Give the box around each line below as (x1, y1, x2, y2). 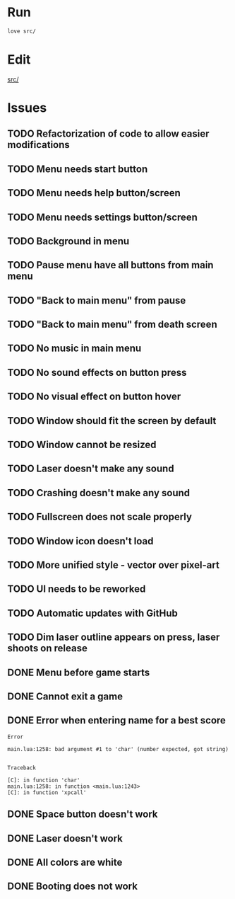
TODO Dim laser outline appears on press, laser (7, 631, 220, 643)
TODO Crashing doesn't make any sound (7, 486, 191, 499)
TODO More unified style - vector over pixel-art (7, 559, 220, 571)
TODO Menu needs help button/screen (7, 187, 181, 199)
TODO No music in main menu (7, 343, 142, 355)
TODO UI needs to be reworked (7, 583, 146, 595)
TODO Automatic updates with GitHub (7, 607, 179, 619)
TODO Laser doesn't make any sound (7, 463, 174, 475)
